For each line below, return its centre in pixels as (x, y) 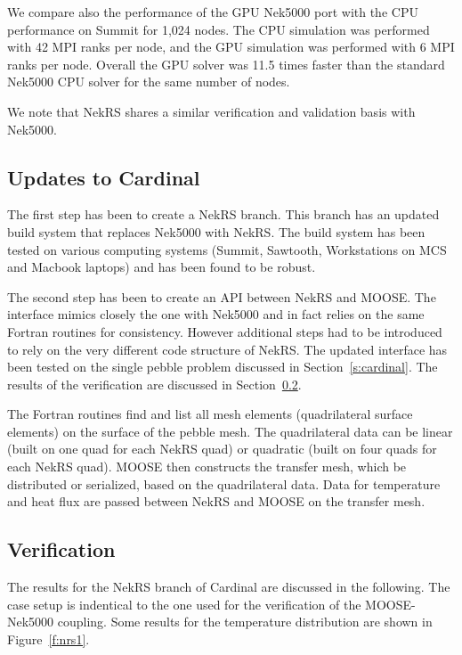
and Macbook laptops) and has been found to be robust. (162, 267)
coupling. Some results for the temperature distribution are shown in (245, 622)
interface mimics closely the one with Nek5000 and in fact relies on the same (216, 314)
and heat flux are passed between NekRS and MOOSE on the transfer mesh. (216, 501)
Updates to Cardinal (104, 177)
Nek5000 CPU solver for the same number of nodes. (149, 82)
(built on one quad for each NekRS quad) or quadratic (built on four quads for (222, 449)
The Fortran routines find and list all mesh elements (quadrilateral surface (210, 414)
